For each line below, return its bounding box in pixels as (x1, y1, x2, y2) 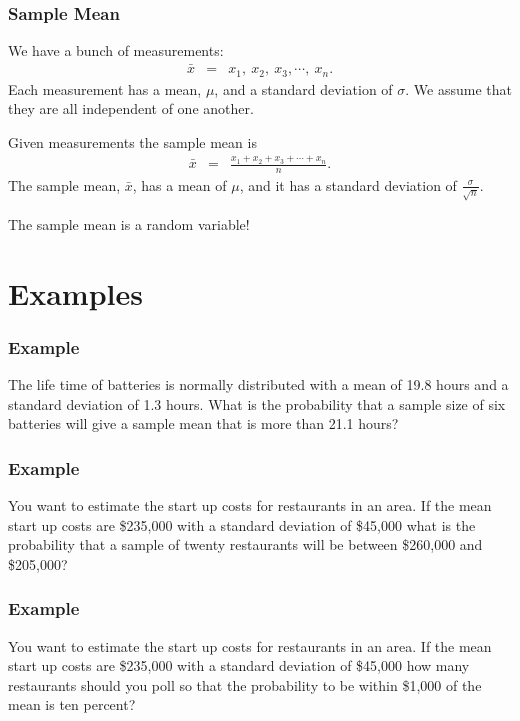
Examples (8, 272, 143, 313)
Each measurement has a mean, (8, 78, 202, 99)
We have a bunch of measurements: (8, 40, 224, 61)
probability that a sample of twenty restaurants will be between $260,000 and (8, 534, 483, 555)
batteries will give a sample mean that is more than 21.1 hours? (8, 413, 399, 434)
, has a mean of (132, 174, 227, 195)
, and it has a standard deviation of (239, 174, 457, 195)
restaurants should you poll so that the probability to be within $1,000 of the (8, 674, 482, 695)
